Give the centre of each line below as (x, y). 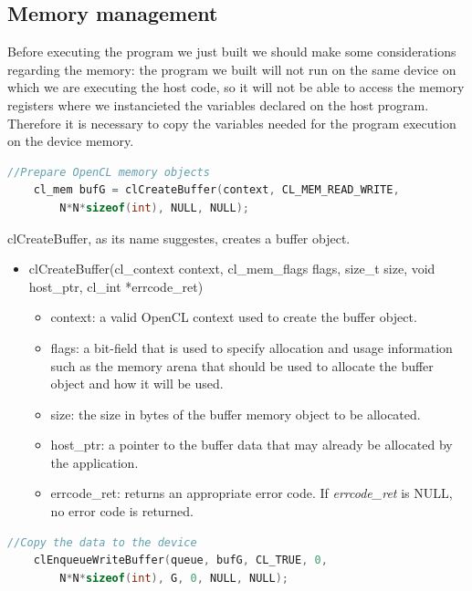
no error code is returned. (122, 511)
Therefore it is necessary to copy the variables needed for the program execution (232, 123)
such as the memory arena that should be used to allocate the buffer (242, 365)
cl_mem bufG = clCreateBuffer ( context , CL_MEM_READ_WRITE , (216, 190)
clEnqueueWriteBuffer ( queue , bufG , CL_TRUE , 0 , (180, 560)
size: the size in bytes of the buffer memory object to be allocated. (236, 414)
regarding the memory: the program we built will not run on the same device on (232, 69)
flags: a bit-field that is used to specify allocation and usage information (252, 347)
